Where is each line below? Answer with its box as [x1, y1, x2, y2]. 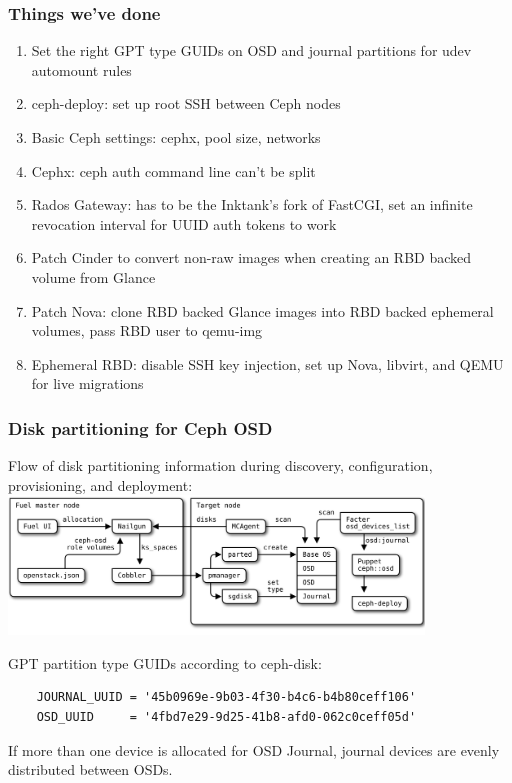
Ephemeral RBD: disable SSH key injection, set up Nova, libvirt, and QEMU [31, 353, 504, 374]
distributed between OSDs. [8, 759, 173, 780]
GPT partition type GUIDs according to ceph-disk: [8, 652, 322, 673]
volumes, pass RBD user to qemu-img [31, 320, 263, 341]
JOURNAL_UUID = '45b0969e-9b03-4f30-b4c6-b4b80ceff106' [36, 690, 417, 705]
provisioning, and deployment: [8, 474, 193, 495]
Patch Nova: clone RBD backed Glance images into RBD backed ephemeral [31, 300, 494, 321]
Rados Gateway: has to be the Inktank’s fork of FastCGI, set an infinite [31, 194, 473, 215]
